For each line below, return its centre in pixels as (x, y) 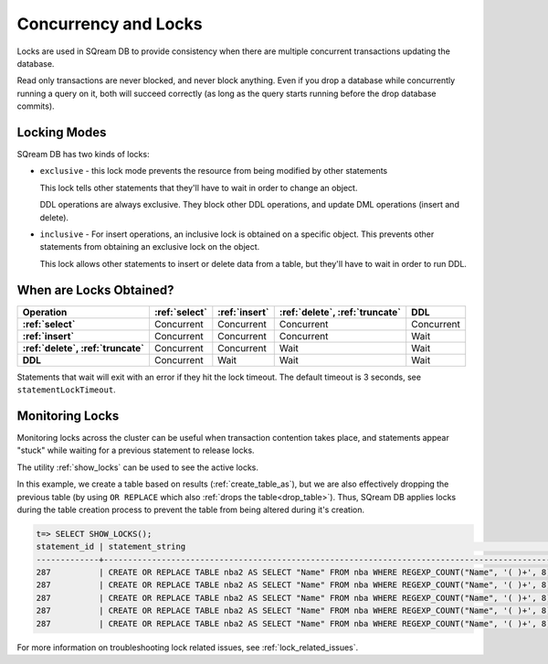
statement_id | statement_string (111, 547)
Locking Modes (62, 132)
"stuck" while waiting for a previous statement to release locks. (136, 450)
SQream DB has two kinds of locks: (83, 155)
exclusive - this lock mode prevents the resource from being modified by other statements (214, 171)
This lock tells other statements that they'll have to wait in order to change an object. (199, 187)
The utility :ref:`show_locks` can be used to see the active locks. (138, 467)
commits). (36, 106)
